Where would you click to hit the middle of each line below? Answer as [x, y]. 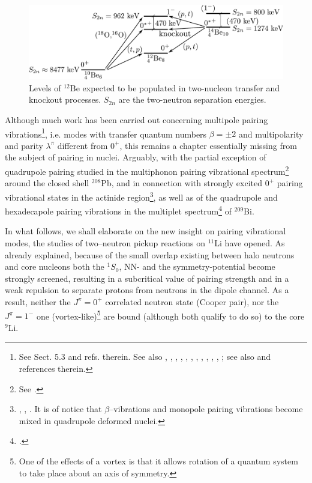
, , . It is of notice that [60, 409]
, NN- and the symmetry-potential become [197, 266]
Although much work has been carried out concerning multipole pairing [136, 120]
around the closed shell [47, 183]
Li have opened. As [250, 242]
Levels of [45, 87]
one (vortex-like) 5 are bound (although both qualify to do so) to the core [170, 315]
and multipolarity [271, 134]
